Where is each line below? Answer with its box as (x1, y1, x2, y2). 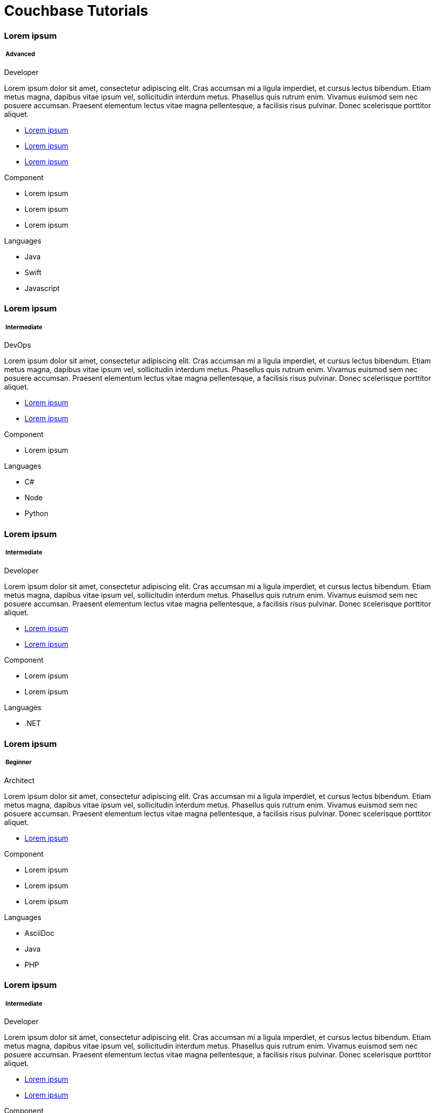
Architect (4, 776, 35, 785)
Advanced (5, 51, 35, 58)
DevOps (4, 341, 31, 350)
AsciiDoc (25, 928, 55, 937)
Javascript (25, 283, 60, 293)
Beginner (5, 759, 32, 766)
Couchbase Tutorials (4, 2, 149, 19)
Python (25, 509, 49, 518)
